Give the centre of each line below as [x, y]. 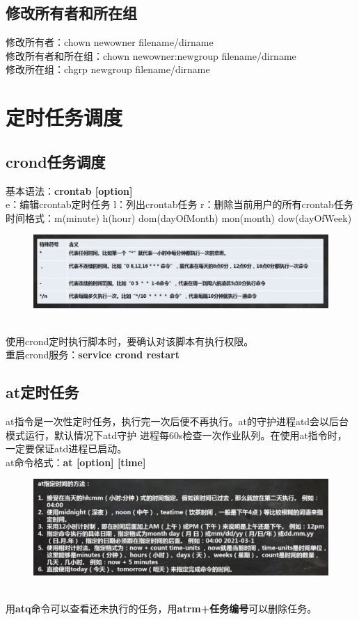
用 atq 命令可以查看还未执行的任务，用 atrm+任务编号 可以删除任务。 [161, 608]
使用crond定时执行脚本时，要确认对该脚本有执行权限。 [130, 341]
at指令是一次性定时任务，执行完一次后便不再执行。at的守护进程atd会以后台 [177, 421]
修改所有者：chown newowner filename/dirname [110, 42]
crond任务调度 [56, 161]
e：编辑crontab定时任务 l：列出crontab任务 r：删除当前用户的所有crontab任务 [179, 204]
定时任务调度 [64, 117]
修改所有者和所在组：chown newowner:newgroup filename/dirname [151, 55]
